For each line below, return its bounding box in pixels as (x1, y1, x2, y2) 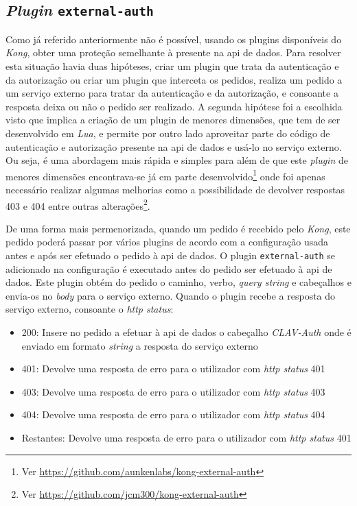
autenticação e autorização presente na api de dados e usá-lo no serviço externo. (5, 139, 342, 154)
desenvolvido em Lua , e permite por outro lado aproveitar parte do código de (5, 125, 330, 140)
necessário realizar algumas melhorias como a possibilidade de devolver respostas (5, 182, 345, 196)
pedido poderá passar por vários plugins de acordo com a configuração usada (5, 234, 329, 249)
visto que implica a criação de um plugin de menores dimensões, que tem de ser (5, 112, 341, 127)
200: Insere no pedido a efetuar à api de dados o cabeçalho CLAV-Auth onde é (21, 325, 352, 339)
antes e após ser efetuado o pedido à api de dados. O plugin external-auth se (5, 248, 336, 262)
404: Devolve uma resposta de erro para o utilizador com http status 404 (21, 407, 325, 422)
